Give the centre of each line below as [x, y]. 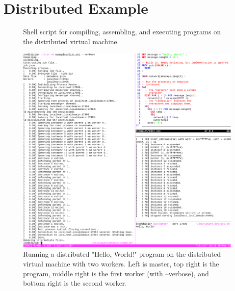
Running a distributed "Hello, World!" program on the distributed [122, 254]
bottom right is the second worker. [75, 283]
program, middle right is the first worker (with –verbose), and [116, 273]
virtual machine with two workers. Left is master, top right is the [121, 263]
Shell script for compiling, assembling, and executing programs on [122, 32]
